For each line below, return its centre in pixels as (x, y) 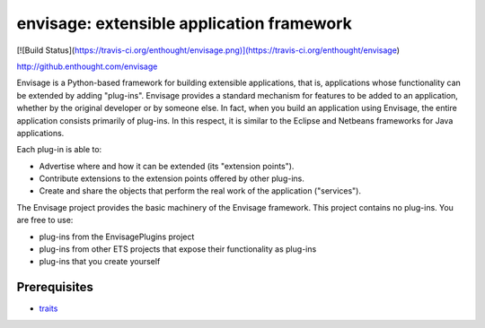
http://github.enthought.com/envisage (87, 66)
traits (48, 308)
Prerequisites (55, 287)
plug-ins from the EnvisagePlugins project (117, 237)
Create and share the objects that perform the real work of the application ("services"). (200, 191)
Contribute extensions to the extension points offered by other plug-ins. (172, 178)
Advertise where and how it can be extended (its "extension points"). (167, 166)
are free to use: (45, 220)
